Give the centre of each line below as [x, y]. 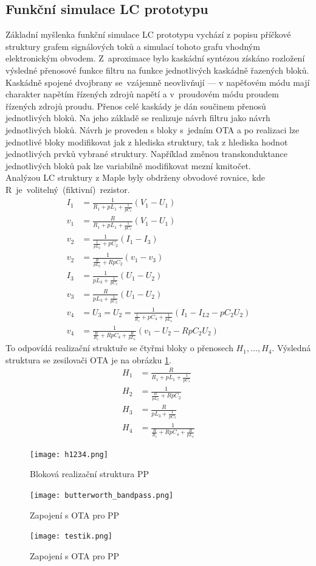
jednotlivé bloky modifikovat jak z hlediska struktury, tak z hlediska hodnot [147, 141]
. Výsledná [291, 348]
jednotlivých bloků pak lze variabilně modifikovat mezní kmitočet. [128, 165]
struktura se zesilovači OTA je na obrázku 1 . [88, 359]
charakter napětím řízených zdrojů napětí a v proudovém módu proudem [142, 94]
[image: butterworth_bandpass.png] [102, 496]
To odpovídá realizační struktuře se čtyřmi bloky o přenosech [119, 348]
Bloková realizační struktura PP [90, 474]
